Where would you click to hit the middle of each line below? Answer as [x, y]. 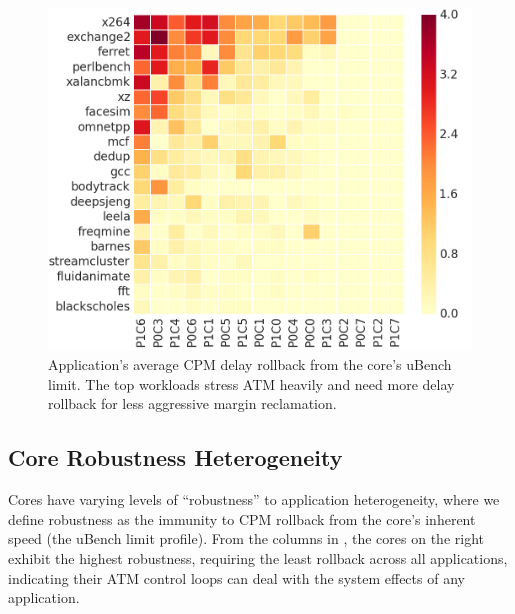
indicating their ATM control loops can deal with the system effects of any [236, 577]
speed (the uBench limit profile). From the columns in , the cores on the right [246, 538]
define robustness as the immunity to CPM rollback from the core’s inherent [242, 518]
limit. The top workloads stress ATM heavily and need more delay [251, 383]
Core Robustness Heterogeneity [175, 457]
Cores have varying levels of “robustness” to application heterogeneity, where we [254, 499]
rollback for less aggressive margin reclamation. [192, 403]
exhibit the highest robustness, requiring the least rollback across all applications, [258, 557]
